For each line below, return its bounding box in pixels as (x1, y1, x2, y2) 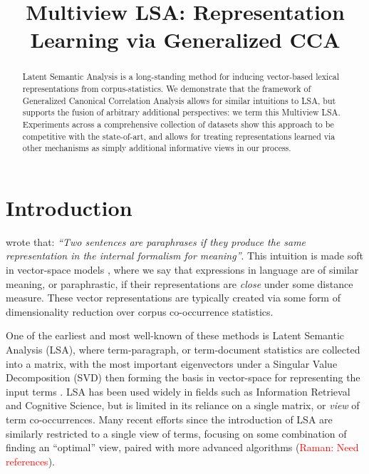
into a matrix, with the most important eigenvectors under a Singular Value (6, 356, 338, 371)
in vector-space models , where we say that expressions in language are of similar (6, 262, 359, 277)
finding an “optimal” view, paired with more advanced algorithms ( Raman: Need (6, 440, 359, 455)
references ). (6, 453, 55, 468)
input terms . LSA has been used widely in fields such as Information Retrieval (6, 383, 350, 398)
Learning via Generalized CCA (30, 25, 341, 54)
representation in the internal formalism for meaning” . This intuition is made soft (6, 248, 363, 263)
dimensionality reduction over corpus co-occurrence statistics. (6, 304, 274, 319)
